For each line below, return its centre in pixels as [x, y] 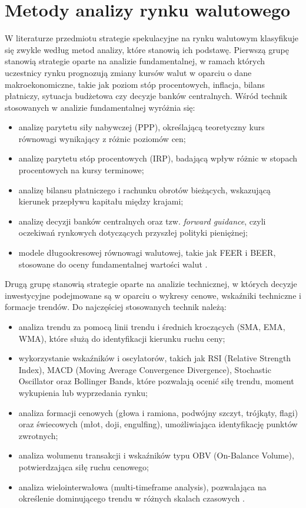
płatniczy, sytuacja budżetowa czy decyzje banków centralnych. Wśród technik [146, 96]
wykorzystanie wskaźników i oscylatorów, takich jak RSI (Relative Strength [155, 358]
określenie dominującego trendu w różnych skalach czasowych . [132, 498]
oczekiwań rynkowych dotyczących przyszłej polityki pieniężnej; [133, 232]
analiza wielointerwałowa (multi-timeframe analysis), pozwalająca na [142, 486]
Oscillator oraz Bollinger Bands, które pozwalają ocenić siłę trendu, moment [156, 381]
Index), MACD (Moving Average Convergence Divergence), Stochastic [145, 369]
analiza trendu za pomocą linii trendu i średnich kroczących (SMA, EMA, [152, 326]
